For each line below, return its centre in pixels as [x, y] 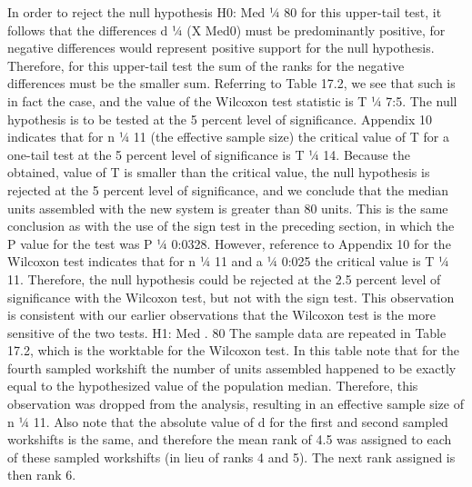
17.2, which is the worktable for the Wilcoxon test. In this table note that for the [233, 350]
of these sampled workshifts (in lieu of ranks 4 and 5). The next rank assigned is [231, 457]
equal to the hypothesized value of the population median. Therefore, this [213, 386]
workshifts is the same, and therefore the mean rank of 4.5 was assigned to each [230, 439]
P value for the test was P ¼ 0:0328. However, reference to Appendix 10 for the [229, 243]
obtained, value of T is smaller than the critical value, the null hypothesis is [219, 172]
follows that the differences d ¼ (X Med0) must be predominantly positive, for [226, 30]
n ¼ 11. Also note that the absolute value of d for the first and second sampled [228, 421]
